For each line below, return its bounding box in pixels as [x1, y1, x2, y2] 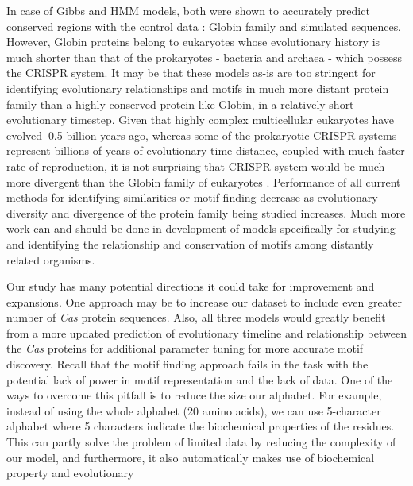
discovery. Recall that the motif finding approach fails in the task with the [6, 356, 369, 372]
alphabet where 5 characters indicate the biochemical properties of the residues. [6, 418, 395, 434]
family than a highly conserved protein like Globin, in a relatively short [6, 95, 354, 112]
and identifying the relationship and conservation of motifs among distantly [6, 235, 374, 252]
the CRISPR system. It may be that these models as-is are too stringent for [6, 64, 376, 81]
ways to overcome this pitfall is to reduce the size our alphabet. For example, [6, 387, 382, 403]
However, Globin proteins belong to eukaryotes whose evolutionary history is [6, 33, 380, 50]
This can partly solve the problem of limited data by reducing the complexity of [6, 434, 396, 450]
